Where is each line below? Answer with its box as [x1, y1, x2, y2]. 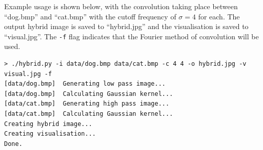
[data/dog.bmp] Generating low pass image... [4, 80, 166, 88]
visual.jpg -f [4, 70, 52, 78]
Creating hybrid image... [4, 120, 92, 128]
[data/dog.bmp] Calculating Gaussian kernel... [4, 90, 173, 97]
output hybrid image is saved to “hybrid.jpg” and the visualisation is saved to [4, 21, 249, 32]
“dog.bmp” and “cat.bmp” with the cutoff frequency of [4, 11, 176, 21]
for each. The [198, 11, 240, 21]
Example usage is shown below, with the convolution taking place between [4, 1, 238, 11]
